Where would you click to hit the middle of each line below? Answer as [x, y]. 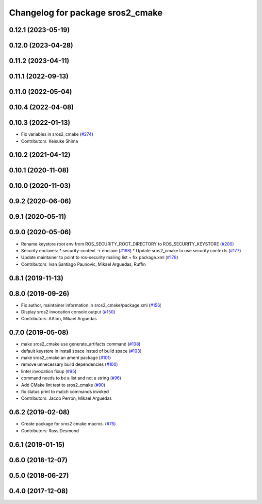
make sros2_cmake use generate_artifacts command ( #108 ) [81, 344]
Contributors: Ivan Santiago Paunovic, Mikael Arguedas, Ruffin [83, 264]
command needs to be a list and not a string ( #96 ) [71, 378]
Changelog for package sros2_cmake [86, 13]
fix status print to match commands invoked [65, 392]
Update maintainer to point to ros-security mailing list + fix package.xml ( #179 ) [100, 258]
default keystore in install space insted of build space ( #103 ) [81, 351]
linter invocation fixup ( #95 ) [49, 371]
